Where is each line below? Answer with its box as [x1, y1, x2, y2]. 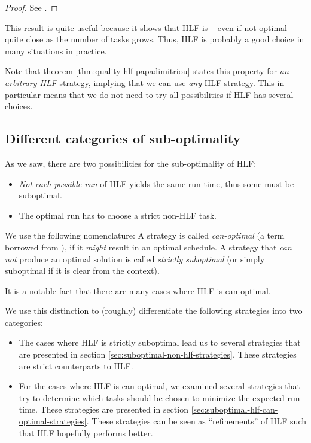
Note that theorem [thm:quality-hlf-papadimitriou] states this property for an [5, 65, 289, 77]
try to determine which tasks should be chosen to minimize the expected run [19, 391, 300, 404]
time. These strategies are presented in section [19, 403, 188, 415]
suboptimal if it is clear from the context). [5, 264, 160, 277]
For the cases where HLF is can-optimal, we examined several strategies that [19, 380, 300, 392]
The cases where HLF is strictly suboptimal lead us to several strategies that [19, 336, 301, 349]
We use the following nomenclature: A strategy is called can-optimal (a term [5, 229, 285, 242]
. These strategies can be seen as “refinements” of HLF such [86, 415, 307, 427]
